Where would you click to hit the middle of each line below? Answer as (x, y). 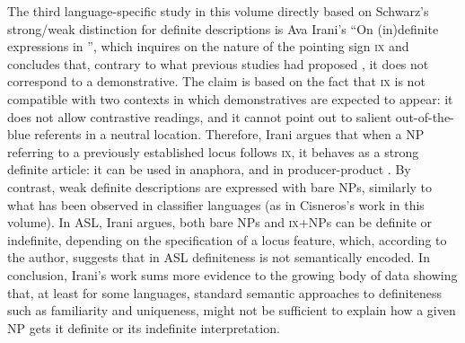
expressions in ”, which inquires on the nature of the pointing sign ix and (208, 46)
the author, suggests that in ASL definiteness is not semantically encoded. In (219, 257)
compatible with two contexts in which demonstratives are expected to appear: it (230, 98)
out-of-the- (425, 116)
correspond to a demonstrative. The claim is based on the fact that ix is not (216, 81)
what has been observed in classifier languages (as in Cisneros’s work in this (216, 204)
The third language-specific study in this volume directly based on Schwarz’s (218, 11)
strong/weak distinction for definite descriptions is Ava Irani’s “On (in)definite (223, 28)
